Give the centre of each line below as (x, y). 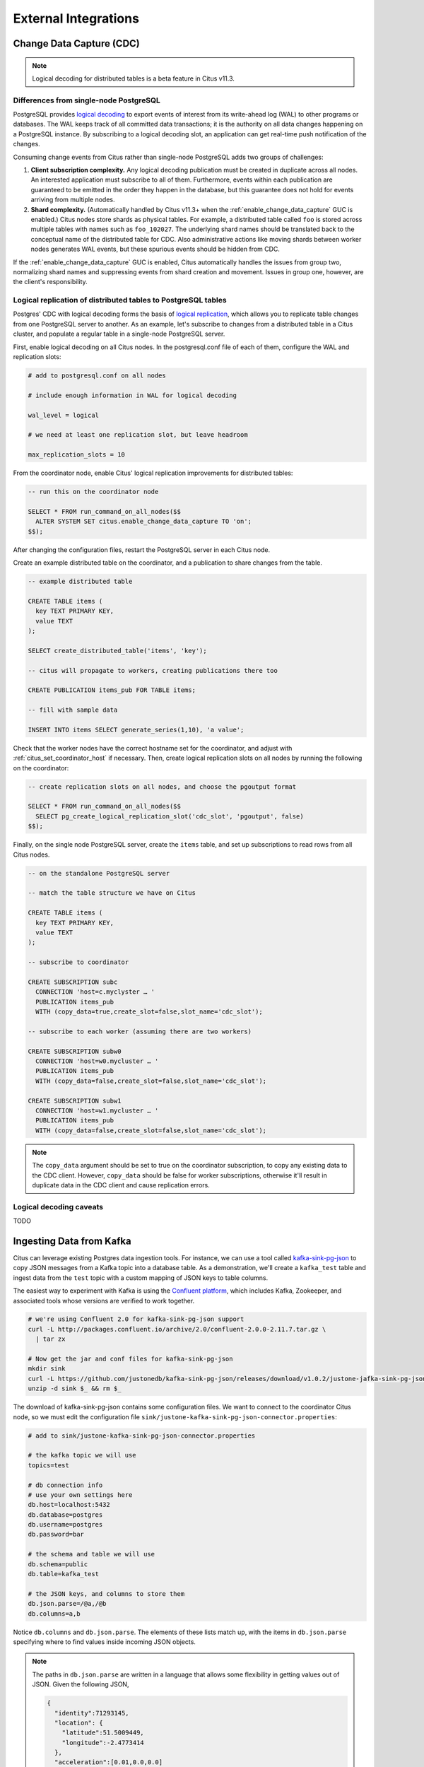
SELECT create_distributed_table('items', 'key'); (118, 651)
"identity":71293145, (92, 1713)
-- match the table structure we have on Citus (112, 893)
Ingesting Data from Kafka (72, 1241)
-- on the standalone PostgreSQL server (99, 873)
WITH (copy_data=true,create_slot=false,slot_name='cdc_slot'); (149, 1012)
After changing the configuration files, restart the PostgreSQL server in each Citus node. (142, 550)
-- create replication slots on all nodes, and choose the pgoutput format (162, 787)
